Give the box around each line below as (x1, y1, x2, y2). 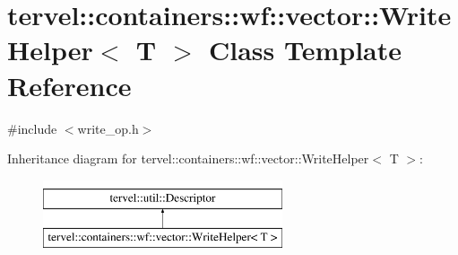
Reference (7, 66, 132, 103)
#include (7, 119, 57, 137)
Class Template (208, 31, 402, 68)
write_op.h (77, 119, 139, 137)
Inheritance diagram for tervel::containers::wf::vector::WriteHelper (7, 149, 369, 168)
